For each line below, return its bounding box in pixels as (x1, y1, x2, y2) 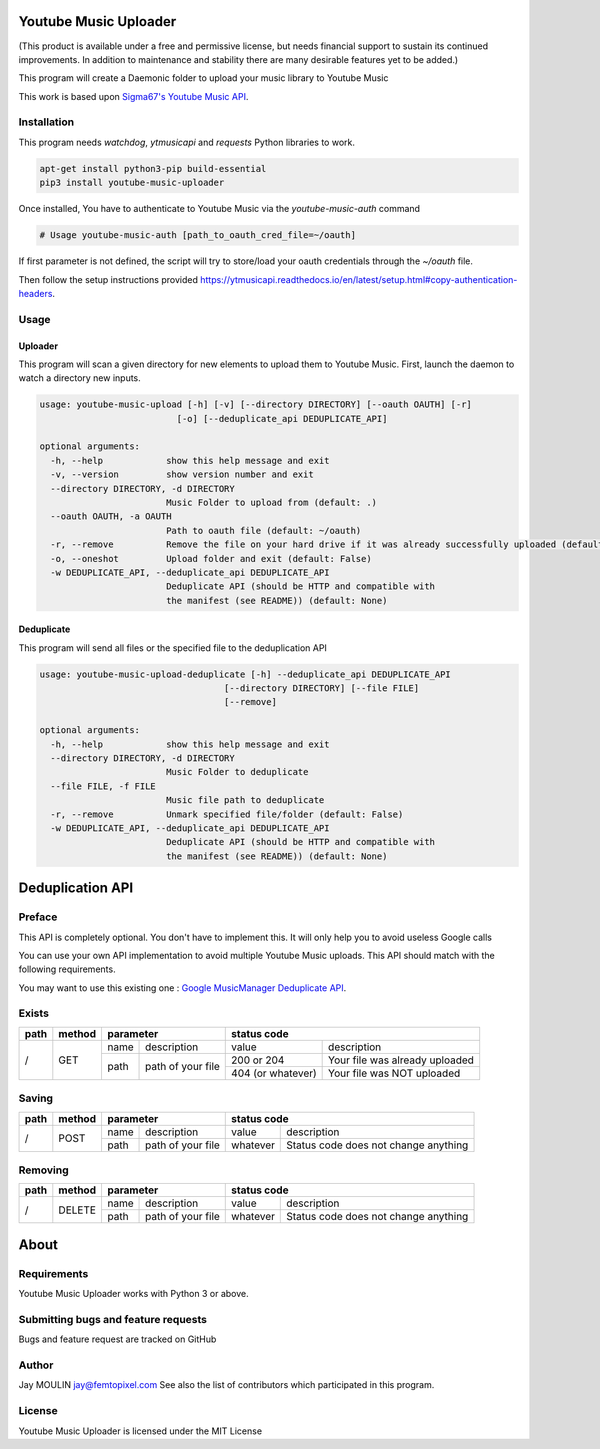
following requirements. (18, 963, 116, 975)
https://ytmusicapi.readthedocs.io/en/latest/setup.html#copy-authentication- (200, 273, 518, 285)
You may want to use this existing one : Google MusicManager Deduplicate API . (18, 981, 347, 994)
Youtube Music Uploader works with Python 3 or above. (18, 1288, 249, 1300)
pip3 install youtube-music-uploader (39, 177, 225, 189)
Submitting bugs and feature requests (18, 1312, 208, 1326)
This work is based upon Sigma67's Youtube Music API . (18, 90, 249, 102)
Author (18, 1358, 54, 1372)
